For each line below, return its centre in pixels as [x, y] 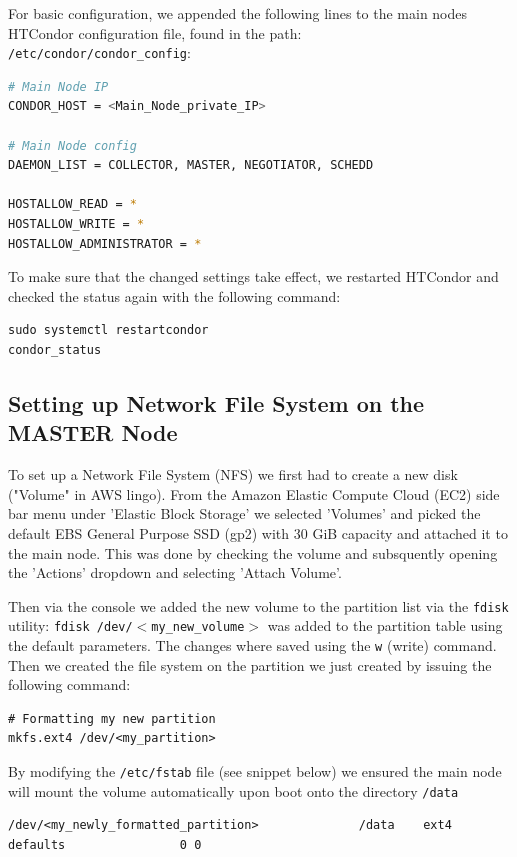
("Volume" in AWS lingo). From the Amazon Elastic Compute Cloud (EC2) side [254, 493]
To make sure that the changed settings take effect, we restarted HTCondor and [253, 276]
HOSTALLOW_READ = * [72, 204]
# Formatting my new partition [112, 718]
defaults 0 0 [105, 844]
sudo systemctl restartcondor [108, 330]
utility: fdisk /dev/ [70, 625]
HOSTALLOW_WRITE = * [76, 224]
